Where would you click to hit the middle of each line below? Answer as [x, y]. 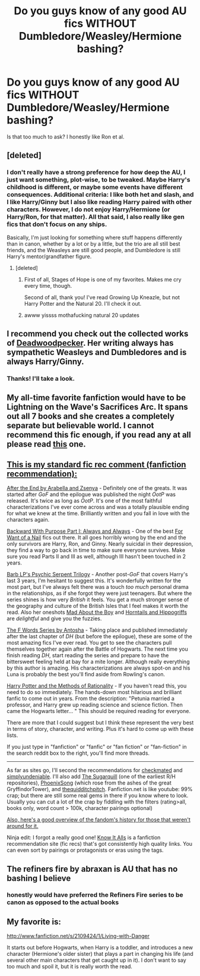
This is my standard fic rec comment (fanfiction [96, 464]
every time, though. [48, 285]
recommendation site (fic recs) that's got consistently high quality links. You [99, 844]
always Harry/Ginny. [46, 362]
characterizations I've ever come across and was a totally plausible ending [98, 507]
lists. [12, 735]
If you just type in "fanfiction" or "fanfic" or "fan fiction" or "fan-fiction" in [97, 747]
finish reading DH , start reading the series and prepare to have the [88, 655]
